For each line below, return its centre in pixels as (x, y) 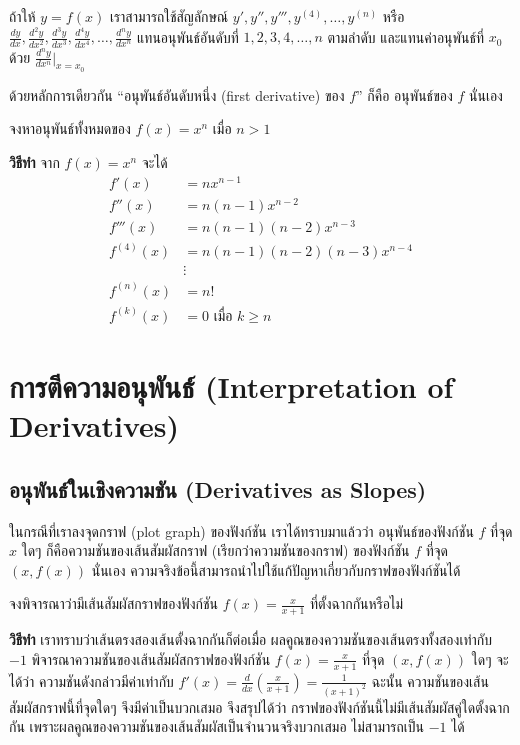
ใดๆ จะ (490, 658)
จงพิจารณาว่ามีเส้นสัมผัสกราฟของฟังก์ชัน (114, 603)
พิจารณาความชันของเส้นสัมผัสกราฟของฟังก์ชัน (151, 658)
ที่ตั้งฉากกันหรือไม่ (356, 603)
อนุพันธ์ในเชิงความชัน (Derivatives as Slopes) (218, 488)
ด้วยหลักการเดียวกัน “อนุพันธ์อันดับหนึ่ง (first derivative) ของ (177, 94)
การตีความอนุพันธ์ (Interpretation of (231, 386)
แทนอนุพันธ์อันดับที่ (188, 36)
